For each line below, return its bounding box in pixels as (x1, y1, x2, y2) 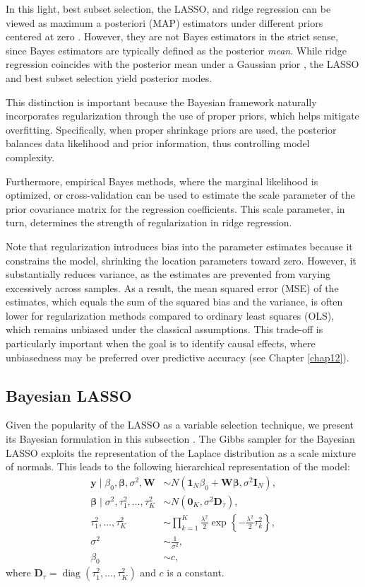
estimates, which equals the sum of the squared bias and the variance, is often (6, 294, 343, 309)
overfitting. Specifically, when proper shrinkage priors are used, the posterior (6, 122, 337, 136)
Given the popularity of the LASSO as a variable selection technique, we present (6, 417, 354, 432)
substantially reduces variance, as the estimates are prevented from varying (6, 267, 330, 281)
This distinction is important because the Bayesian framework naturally (6, 94, 317, 109)
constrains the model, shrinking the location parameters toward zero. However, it (6, 252, 357, 267)
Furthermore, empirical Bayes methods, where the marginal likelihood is (6, 173, 318, 188)
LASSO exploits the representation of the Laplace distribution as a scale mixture (6, 445, 356, 460)
